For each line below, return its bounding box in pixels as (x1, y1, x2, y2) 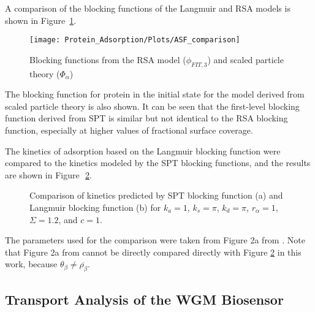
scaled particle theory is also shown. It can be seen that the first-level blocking (5, 99, 300, 112)
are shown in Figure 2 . (5, 168, 92, 181)
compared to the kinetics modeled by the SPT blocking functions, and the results (5, 156, 311, 169)
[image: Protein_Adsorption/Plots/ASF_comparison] (29, 36, 240, 45)
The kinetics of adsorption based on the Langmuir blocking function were (5, 144, 281, 157)
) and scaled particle (207, 53, 284, 66)
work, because (5, 257, 58, 270)
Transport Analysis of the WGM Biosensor (5, 289, 284, 308)
